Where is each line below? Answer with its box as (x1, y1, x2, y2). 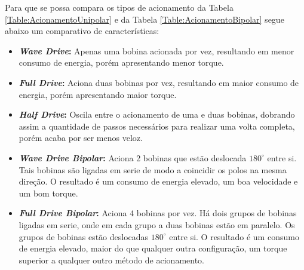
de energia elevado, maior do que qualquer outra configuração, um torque (19, 242, 287, 254)
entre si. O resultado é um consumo (169, 230, 299, 243)
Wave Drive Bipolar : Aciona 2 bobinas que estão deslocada (19, 151, 247, 164)
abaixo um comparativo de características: (5, 24, 159, 37)
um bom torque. (19, 186, 78, 199)
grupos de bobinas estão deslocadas (19, 230, 149, 243)
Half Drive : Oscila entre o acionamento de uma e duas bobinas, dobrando (19, 108, 295, 121)
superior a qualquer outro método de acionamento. (19, 253, 204, 266)
